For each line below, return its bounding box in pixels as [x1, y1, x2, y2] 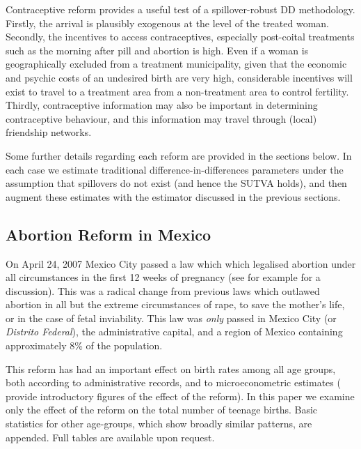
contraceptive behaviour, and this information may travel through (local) [6, 111, 317, 125]
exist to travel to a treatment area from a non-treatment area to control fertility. [6, 84, 349, 98]
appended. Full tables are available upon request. [6, 429, 215, 444]
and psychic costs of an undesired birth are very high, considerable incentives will [6, 70, 353, 84]
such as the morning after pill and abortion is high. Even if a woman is [6, 43, 309, 57]
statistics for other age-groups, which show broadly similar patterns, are [6, 416, 312, 431]
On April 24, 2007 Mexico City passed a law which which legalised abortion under [6, 256, 356, 271]
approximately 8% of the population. [6, 338, 163, 353]
